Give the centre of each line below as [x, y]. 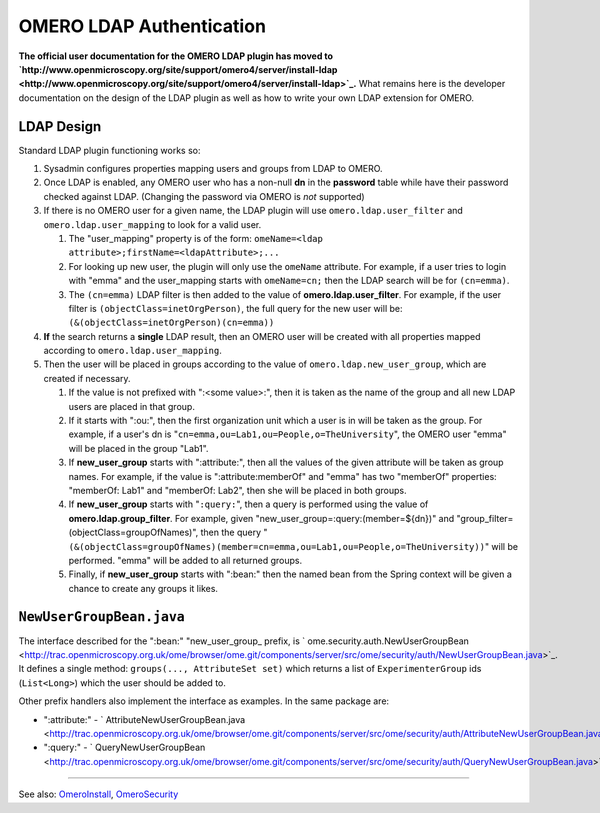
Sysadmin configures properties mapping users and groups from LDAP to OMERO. [213, 169]
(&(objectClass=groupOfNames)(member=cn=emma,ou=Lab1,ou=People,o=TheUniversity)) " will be [293, 546]
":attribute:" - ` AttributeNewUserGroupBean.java [144, 719]
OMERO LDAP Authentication [142, 26]
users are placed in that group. [131, 406]
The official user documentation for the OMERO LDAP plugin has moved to [176, 56]
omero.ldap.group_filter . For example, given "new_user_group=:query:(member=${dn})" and [261, 518]
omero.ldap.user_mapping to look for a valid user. [152, 224]
